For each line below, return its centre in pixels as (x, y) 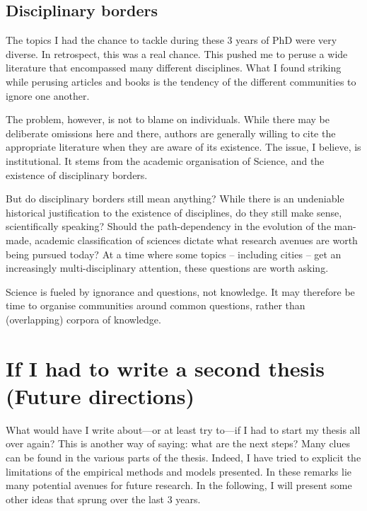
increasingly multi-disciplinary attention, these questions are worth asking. (167, 268)
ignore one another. (48, 95)
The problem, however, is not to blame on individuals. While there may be (168, 119)
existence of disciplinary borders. (77, 174)
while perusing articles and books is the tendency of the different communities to (181, 81)
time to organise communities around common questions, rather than (156, 305)
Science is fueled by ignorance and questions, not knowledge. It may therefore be (180, 291)
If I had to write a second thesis (165, 368)
